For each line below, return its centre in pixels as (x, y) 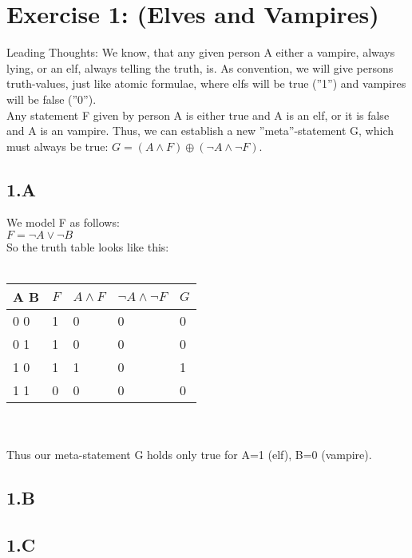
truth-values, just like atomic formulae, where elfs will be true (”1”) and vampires (206, 83)
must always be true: (57, 146)
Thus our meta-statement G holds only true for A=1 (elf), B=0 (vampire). (189, 455)
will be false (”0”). (51, 99)
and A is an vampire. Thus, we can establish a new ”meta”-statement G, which (200, 131)
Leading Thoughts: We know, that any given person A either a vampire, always (201, 52)
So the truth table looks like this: (88, 247)
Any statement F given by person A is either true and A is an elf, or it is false (198, 115)
